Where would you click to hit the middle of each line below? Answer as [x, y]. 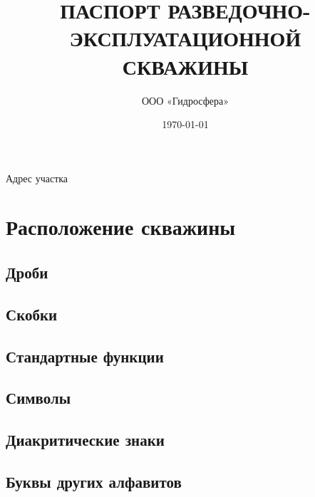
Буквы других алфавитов [94, 481]
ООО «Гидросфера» [185, 100]
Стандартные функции [85, 356]
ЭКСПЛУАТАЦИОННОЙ [185, 38]
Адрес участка [37, 178]
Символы [38, 398]
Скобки [32, 314]
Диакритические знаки [85, 440]
